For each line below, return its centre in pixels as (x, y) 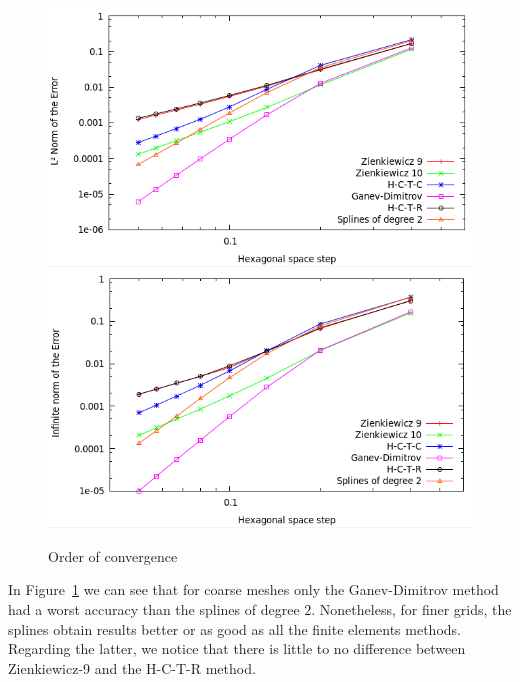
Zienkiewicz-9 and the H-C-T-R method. (132, 667)
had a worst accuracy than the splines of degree (154, 608)
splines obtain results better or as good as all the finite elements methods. (234, 628)
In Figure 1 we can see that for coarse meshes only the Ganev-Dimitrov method (253, 589)
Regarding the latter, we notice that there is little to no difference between (237, 648)
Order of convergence (113, 555)
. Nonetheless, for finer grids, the (411, 608)
